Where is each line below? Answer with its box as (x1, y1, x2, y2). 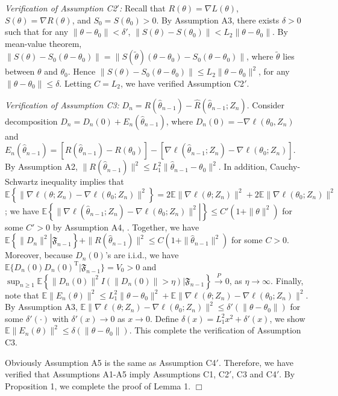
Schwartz (5, 175, 38, 188)
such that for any (5, 25, 69, 38)
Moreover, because (5, 249, 73, 261)
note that (5, 288, 39, 301)
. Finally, (271, 274, 304, 286)
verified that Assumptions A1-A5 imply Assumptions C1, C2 (5, 368, 229, 380)
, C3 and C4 (231, 368, 277, 380)
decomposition (5, 114, 58, 127)
